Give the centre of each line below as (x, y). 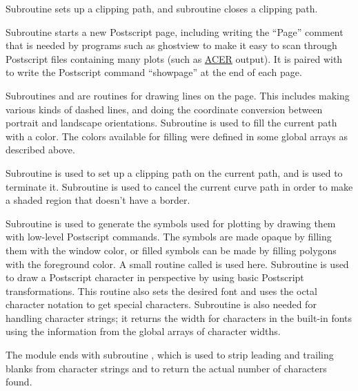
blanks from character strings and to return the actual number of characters (166, 368)
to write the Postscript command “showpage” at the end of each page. (154, 72)
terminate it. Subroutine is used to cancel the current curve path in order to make (179, 186)
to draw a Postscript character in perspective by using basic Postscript (155, 277)
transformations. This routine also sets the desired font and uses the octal (161, 290)
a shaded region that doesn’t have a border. (98, 200)
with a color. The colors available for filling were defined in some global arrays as (177, 136)
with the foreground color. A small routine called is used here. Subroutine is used (177, 264)
